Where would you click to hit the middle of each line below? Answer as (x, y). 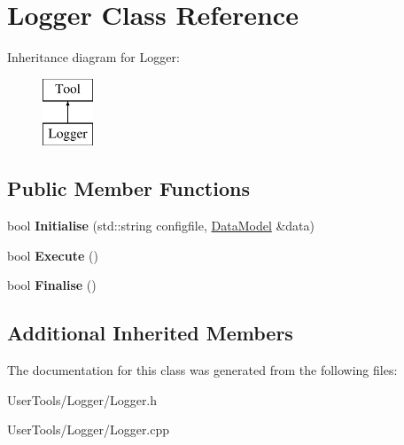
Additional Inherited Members (150, 333)
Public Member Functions (128, 188)
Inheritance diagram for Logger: (93, 57)
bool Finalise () (52, 285)
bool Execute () (53, 255)
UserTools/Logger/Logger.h (82, 399)
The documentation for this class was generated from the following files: (202, 370)
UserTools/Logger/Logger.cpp (89, 429)
